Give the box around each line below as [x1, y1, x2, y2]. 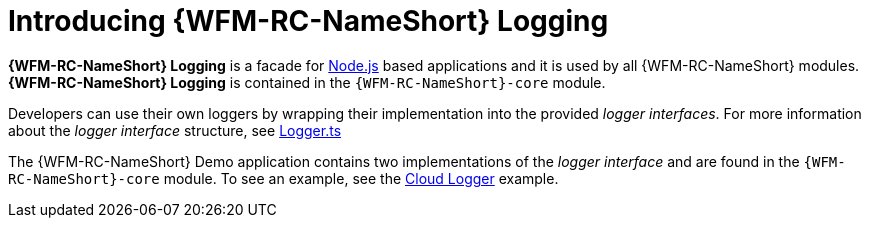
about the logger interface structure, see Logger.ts [8, 121, 342, 139]
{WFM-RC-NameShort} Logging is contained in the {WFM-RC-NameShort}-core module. [8, 73, 606, 91]
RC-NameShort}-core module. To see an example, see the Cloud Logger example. [8, 169, 559, 187]
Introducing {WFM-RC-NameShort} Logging [8, 4, 609, 38]
